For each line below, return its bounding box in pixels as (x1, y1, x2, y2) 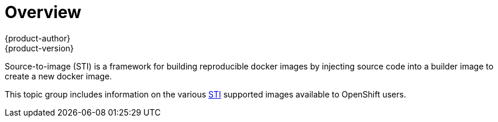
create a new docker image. (5, 71, 112, 81)
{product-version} (5, 43, 74, 53)
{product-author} (5, 33, 71, 43)
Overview (5, 2, 81, 22)
